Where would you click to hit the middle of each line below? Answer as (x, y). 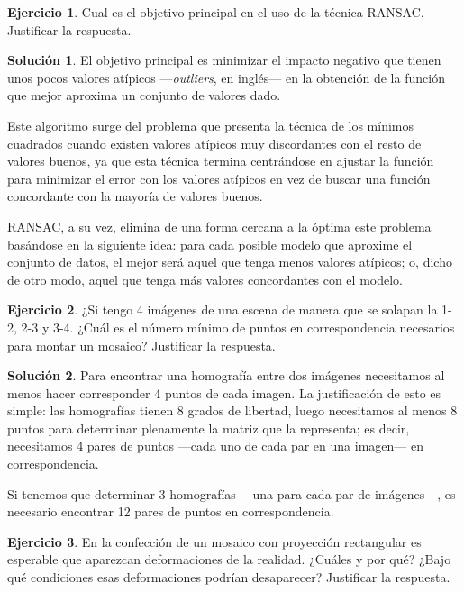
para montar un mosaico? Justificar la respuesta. (141, 345)
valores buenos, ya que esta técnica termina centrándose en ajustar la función (221, 161)
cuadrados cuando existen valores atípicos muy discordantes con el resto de (214, 143)
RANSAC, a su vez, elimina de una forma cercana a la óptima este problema (219, 226)
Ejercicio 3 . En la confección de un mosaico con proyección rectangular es (214, 541)
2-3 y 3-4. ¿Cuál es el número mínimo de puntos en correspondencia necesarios (238, 327)
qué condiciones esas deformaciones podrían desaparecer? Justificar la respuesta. (229, 577)
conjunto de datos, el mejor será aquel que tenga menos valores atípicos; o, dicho (230, 262)
